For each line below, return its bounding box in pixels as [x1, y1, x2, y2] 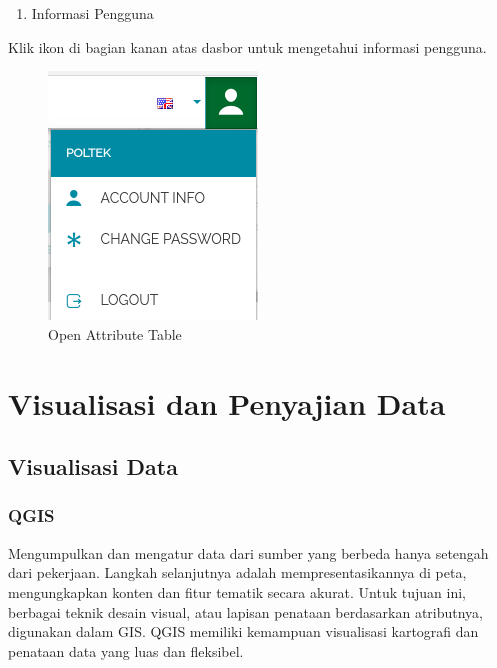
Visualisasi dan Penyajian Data [8, 382, 446, 423]
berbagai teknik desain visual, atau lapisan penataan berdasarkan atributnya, [8, 601, 484, 622]
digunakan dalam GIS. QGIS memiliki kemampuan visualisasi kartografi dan [8, 621, 479, 642]
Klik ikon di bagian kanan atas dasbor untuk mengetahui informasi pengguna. [8, 36, 487, 57]
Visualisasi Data [8, 451, 178, 482]
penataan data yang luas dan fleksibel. [8, 640, 244, 661]
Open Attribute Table [48, 323, 182, 344]
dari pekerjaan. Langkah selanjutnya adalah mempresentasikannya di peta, [8, 562, 467, 583]
